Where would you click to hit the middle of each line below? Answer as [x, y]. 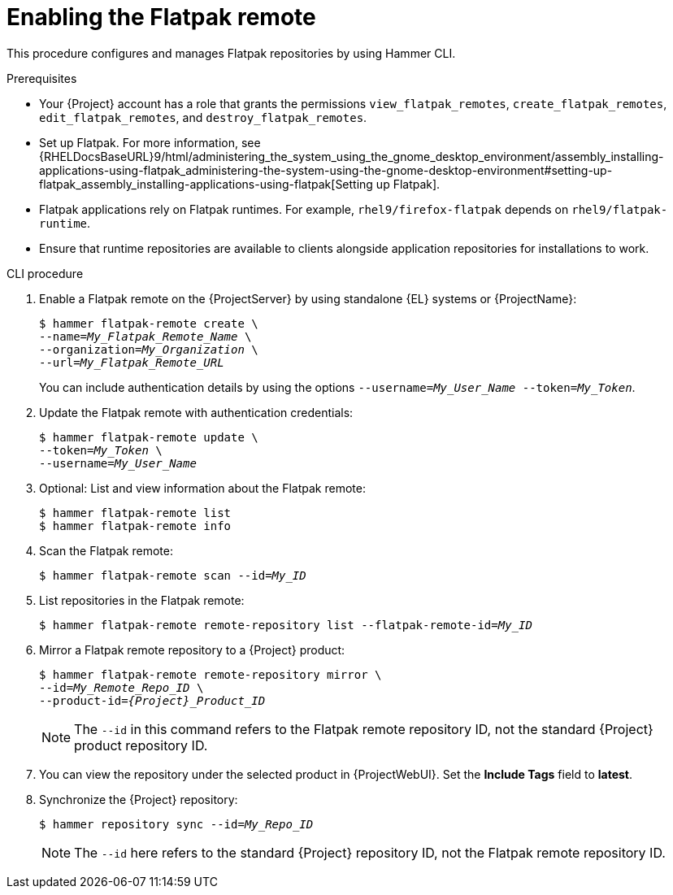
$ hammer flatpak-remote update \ [149, 437]
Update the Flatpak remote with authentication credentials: [196, 412]
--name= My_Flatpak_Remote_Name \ [145, 336]
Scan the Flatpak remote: [106, 550]
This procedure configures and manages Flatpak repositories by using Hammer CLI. [231, 53]
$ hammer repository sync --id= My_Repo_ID [176, 824]
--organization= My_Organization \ [149, 349]
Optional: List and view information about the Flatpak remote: [202, 488]
